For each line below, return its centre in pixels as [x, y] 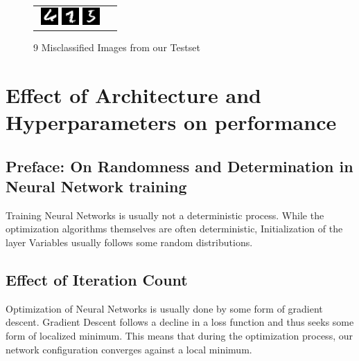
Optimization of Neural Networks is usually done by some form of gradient [164, 308]
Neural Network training [96, 186]
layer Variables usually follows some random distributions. [129, 242]
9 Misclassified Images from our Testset [117, 47]
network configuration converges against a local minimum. [129, 349]
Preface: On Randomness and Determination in [179, 166]
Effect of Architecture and [133, 94]
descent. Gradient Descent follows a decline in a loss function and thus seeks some [180, 322]
